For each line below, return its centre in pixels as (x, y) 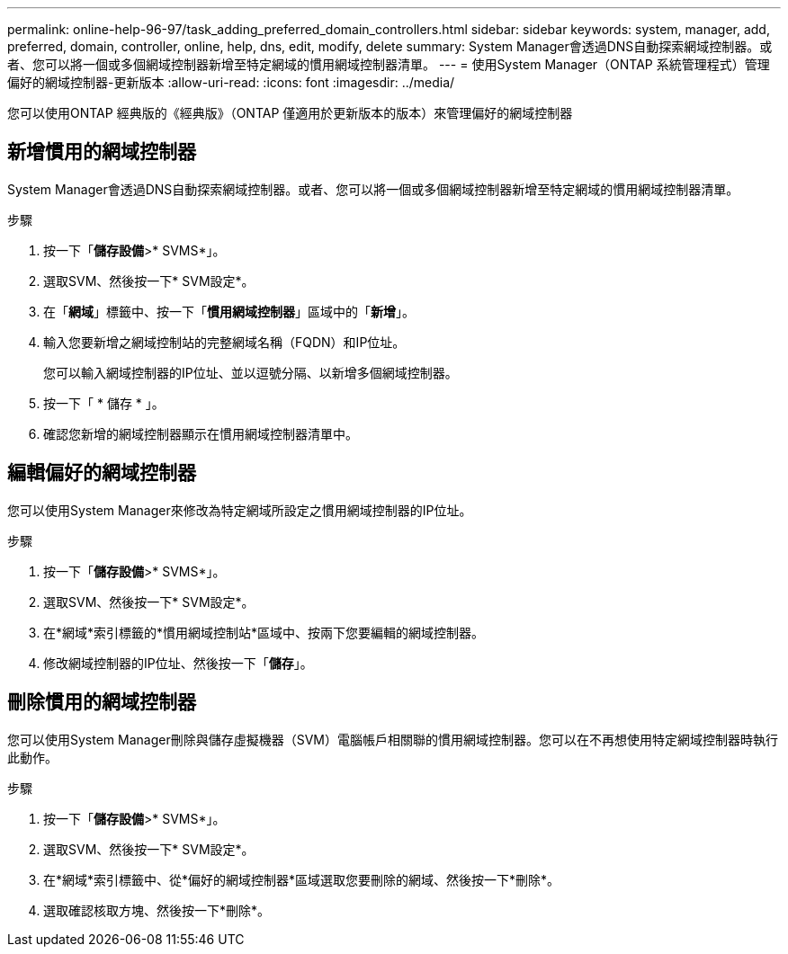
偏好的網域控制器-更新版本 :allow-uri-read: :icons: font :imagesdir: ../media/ (231, 82)
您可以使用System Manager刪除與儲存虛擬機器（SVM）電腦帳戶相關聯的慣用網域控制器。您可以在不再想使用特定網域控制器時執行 (393, 739)
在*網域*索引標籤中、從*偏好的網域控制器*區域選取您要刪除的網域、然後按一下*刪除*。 (302, 879)
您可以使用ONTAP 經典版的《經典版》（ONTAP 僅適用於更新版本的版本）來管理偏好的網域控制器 (290, 113)
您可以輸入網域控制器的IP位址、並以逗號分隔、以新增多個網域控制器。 (251, 372)
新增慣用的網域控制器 (102, 152)
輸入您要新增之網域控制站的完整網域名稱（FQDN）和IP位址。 (224, 342)
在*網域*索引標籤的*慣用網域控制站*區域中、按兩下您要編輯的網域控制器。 (264, 632)
